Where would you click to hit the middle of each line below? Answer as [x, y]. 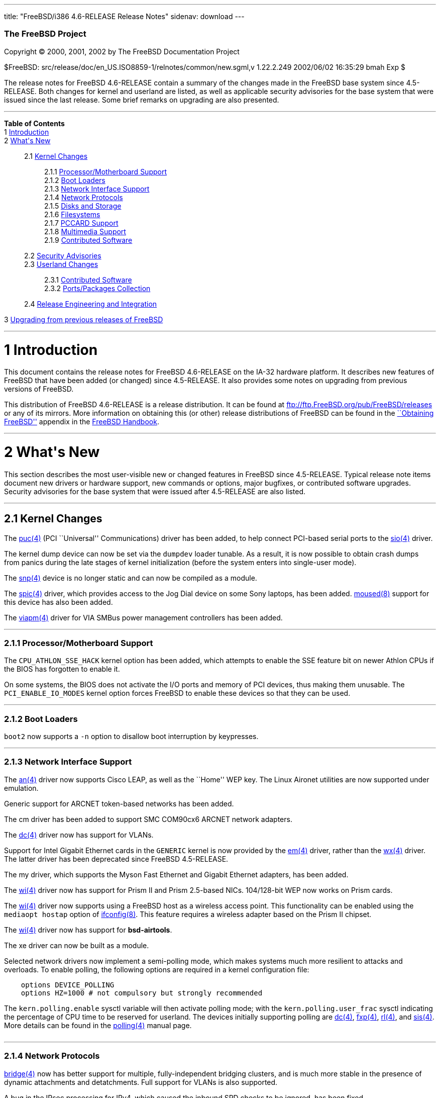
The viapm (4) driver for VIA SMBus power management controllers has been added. [143, 617]
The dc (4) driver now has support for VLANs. [79, 835]
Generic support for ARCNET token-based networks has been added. [119, 803]
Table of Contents [34, 123]
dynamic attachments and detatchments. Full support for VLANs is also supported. [141, 1082]
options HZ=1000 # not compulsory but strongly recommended [142, 993]
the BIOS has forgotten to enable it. [62, 669]
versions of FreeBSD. [39, 389]
